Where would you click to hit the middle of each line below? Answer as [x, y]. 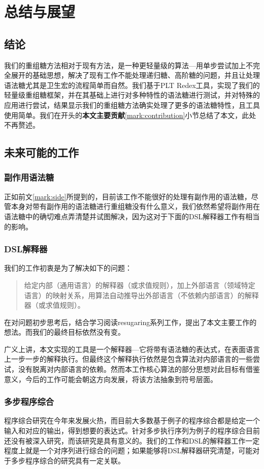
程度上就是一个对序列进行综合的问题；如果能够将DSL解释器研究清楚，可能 [128, 450]
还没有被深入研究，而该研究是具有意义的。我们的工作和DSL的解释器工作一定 [132, 440]
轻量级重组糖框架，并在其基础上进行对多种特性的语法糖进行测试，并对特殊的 [132, 95]
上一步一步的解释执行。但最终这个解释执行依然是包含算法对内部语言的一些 [128, 359]
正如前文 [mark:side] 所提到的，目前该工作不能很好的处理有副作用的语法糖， [128, 196]
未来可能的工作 [41, 152]
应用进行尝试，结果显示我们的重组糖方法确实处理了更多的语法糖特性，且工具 [132, 105]
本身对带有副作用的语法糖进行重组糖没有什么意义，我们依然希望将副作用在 [135, 206]
